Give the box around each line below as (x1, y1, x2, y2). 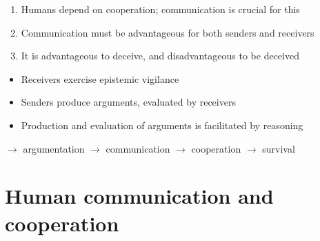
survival (262, 141, 295, 155)
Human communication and (5, 182, 274, 210)
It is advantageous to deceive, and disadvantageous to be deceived (21, 48, 299, 63)
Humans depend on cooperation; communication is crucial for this (21, 2, 300, 16)
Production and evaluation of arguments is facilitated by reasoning (21, 117, 303, 132)
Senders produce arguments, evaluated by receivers (21, 95, 236, 109)
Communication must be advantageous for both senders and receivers (21, 25, 314, 39)
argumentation (23, 141, 85, 155)
